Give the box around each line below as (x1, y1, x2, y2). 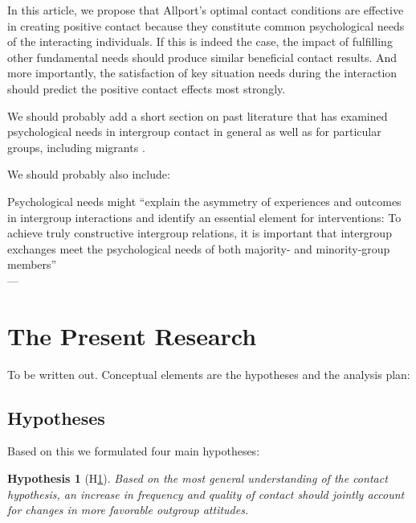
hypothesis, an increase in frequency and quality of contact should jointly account (7, 485, 405, 502)
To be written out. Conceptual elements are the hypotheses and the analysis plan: (7, 365, 410, 382)
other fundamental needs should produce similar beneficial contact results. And (7, 48, 398, 65)
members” (7, 256, 57, 273)
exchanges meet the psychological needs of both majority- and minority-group (7, 240, 390, 257)
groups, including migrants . (7, 138, 145, 155)
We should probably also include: (7, 166, 170, 183)
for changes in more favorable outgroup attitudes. (7, 501, 249, 518)
